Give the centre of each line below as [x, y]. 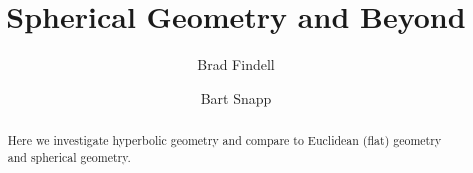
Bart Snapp [236, 97]
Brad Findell [236, 64]
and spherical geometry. [69, 156]
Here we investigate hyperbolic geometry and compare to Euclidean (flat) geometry [224, 140]
